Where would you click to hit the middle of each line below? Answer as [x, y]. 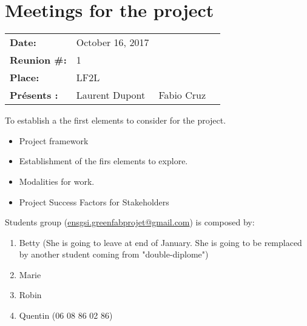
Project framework [54, 140]
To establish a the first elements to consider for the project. [116, 120]
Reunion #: [38, 60]
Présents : [34, 95]
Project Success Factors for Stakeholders [94, 201]
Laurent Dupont [111, 95]
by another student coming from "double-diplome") [114, 254]
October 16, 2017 [113, 42]
